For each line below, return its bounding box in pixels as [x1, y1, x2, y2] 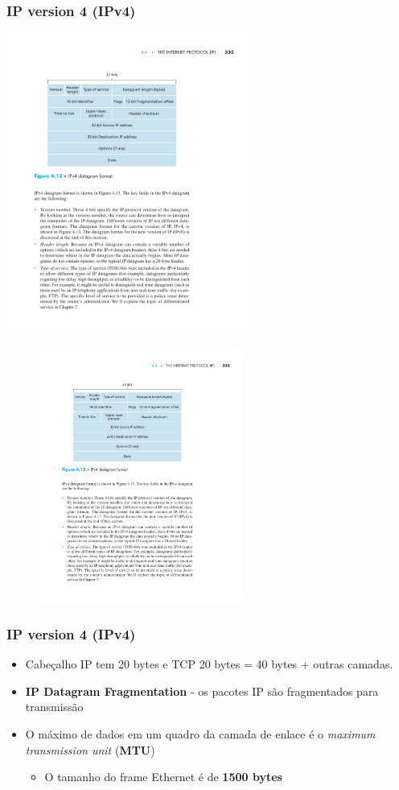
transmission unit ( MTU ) [25, 741, 155, 758]
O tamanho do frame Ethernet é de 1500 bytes [44, 768, 282, 785]
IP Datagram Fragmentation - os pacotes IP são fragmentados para [25, 682, 379, 699]
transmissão [25, 698, 84, 715]
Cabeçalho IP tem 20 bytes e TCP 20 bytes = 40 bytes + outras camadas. [25, 656, 393, 672]
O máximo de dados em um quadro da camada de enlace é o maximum [25, 725, 376, 742]
